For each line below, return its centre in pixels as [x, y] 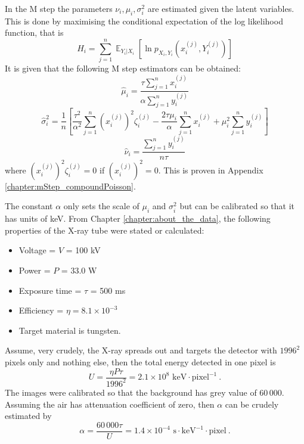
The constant [29, 206]
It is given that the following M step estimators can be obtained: [123, 68]
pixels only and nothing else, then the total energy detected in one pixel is [140, 361]
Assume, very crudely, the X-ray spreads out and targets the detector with [141, 350]
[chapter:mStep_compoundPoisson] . [70, 186]
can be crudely [252, 404]
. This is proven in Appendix [211, 170]
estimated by [28, 416]
